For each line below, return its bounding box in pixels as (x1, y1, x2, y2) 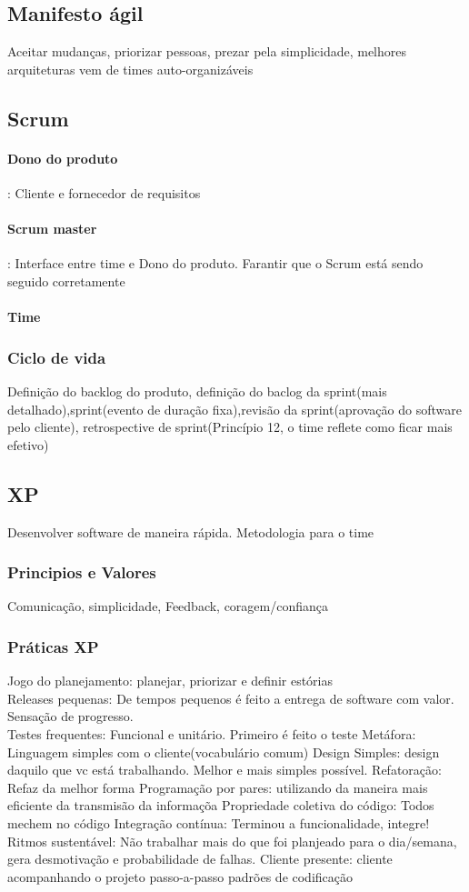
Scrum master (7, 219, 97, 238)
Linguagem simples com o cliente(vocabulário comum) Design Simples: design (7, 742, 440, 761)
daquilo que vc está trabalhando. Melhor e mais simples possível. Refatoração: (7, 760, 442, 779)
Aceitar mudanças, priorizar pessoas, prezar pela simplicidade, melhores (7, 42, 406, 61)
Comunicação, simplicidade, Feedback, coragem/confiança (7, 596, 329, 616)
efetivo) (7, 435, 49, 454)
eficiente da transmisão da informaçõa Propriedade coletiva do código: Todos (7, 796, 434, 815)
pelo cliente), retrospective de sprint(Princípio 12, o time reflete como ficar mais (7, 417, 453, 436)
